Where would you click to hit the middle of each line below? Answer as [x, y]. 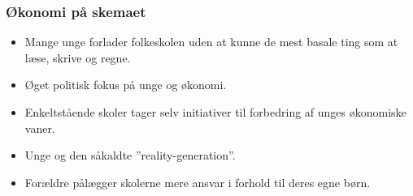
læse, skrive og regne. [78, 57]
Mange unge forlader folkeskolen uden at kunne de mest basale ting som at [211, 42]
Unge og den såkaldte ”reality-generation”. [130, 155]
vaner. [40, 128]
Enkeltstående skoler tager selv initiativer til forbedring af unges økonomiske [215, 112]
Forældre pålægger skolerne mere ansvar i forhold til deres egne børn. [198, 182]
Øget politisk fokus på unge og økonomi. [126, 85]
